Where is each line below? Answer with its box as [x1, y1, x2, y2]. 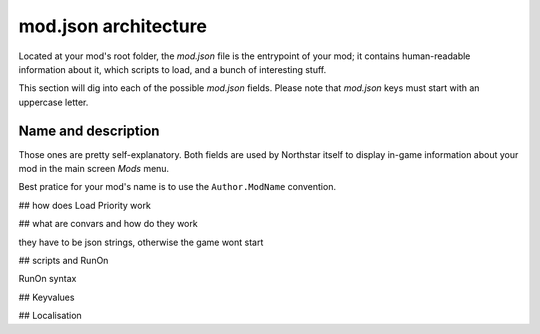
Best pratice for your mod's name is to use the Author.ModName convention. [18, 181, 337, 193]
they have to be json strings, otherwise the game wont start [18, 236, 264, 248]
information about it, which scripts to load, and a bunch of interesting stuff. [18, 63, 327, 75]
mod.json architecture [18, 15, 207, 37]
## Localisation [18, 310, 82, 322]
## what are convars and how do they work [18, 218, 199, 230]
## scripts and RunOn [18, 254, 109, 266]
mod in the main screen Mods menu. [18, 163, 170, 175]
